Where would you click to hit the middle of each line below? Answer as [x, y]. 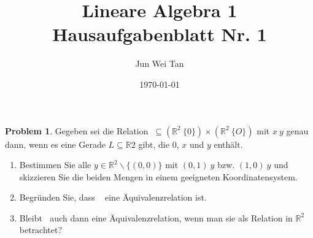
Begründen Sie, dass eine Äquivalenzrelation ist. [113, 197]
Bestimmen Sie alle [55, 165]
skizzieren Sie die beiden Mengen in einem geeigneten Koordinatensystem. [158, 176]
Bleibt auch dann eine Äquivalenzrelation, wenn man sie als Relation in [156, 217]
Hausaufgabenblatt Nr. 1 [160, 34]
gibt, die [154, 144]
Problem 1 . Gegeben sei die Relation [77, 130]
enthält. [228, 144]
